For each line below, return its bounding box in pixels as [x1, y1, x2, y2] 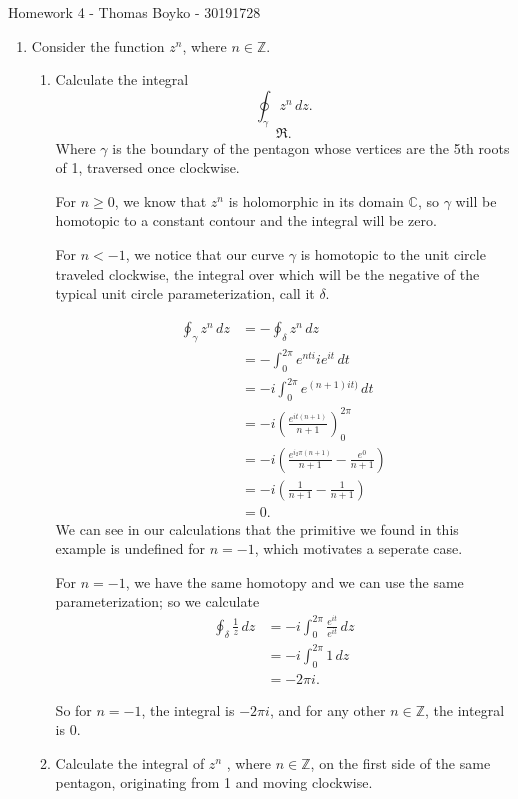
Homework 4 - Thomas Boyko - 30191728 [8, 2, 261, 22]
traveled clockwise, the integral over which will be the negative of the [55, 263, 480, 284]
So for [55, 699, 92, 720]
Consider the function [31, 35, 165, 56]
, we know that [114, 190, 207, 211]
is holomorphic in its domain [228, 190, 404, 211]
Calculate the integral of [55, 752, 205, 773]
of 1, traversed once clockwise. [55, 157, 240, 178]
